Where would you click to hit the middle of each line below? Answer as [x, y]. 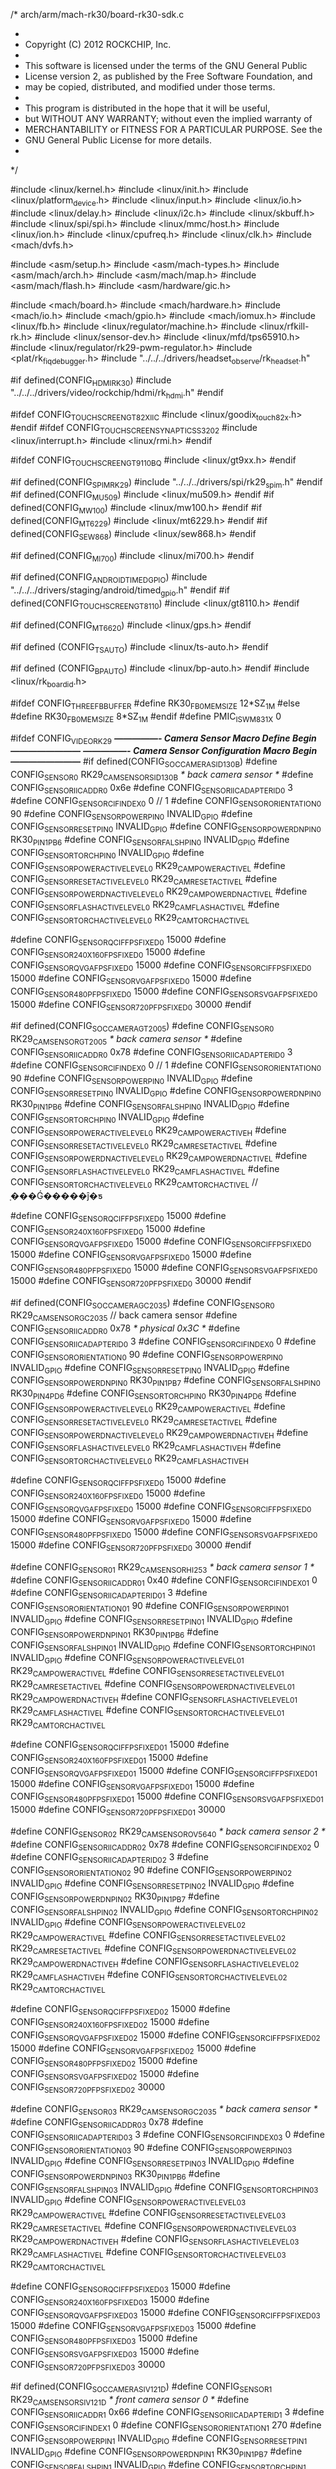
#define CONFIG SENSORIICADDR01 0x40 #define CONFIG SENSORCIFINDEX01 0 [164, 1581]
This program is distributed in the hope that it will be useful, [147, 108]
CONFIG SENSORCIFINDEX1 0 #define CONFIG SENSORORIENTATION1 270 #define [166, 2426]
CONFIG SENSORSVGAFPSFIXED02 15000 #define [105, 2075]
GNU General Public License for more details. [118, 140]
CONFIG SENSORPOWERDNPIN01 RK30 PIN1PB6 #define [114, 1632]
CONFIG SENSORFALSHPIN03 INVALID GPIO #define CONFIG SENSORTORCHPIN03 [164, 2187]
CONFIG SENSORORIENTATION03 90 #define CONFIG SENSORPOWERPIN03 [151, 2149]
